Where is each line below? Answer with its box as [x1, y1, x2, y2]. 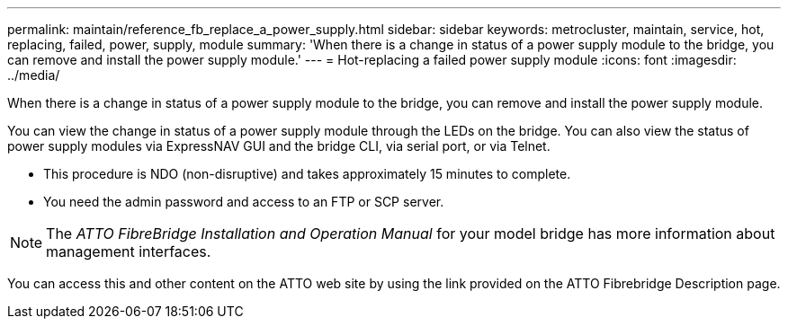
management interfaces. [46, 242, 211, 260]
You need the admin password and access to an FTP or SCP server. [43, 194, 444, 209]
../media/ [7, 67, 60, 83]
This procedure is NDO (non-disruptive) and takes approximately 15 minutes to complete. [43, 166, 571, 181]
